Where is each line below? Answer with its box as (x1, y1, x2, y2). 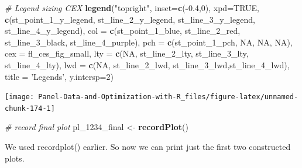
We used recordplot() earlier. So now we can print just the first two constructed (5, 141, 291, 153)
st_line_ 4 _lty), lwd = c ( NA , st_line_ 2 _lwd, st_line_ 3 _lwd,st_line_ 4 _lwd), (5, 58, 290, 71)
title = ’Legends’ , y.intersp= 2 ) (5, 70, 114, 82)
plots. (5, 152, 25, 164)
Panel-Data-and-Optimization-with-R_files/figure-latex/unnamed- (38, 93, 298, 101)
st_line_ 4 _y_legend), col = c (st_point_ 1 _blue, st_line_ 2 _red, (5, 24, 241, 37)
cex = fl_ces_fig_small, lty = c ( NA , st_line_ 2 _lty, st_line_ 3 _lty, (5, 47, 249, 60)
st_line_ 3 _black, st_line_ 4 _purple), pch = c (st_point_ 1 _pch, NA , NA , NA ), (5, 36, 293, 48)
